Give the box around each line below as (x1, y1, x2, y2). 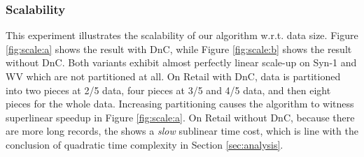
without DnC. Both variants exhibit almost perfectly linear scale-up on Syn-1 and (6, 55, 357, 70)
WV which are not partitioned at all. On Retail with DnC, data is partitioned (6, 69, 341, 83)
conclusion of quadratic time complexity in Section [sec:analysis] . (6, 137, 283, 151)
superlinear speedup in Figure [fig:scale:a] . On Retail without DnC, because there (6, 110, 355, 124)
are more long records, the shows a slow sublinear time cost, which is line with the (6, 124, 358, 138)
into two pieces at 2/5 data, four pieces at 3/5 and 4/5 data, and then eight (6, 82, 331, 97)
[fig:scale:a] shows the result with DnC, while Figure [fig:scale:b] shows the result (6, 41, 352, 56)
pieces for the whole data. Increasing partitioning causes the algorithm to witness (6, 96, 354, 111)
